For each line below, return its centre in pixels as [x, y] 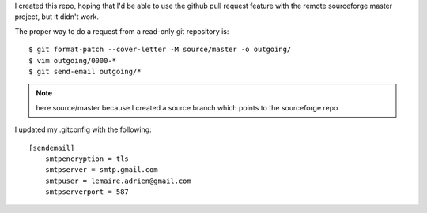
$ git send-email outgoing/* [85, 71]
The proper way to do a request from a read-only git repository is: [122, 31]
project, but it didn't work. [57, 17]
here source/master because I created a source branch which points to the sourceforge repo [187, 107]
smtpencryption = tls [87, 159]
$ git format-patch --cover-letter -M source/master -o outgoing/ [160, 50]
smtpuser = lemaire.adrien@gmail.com [118, 181]
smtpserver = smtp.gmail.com [101, 170]
